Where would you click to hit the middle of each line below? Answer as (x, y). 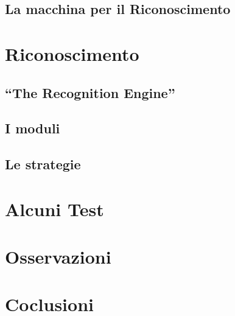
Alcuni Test (54, 209)
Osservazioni (58, 257)
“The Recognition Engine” (90, 92)
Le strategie (43, 164)
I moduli (33, 128)
